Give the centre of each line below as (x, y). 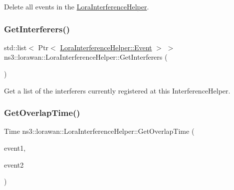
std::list (15, 47)
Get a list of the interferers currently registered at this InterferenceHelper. (117, 90)
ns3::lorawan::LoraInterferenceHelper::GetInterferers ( (86, 57)
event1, (15, 148)
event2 (14, 164)
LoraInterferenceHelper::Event (106, 47)
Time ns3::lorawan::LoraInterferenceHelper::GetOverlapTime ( (99, 131)
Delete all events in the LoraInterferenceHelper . (77, 6)
